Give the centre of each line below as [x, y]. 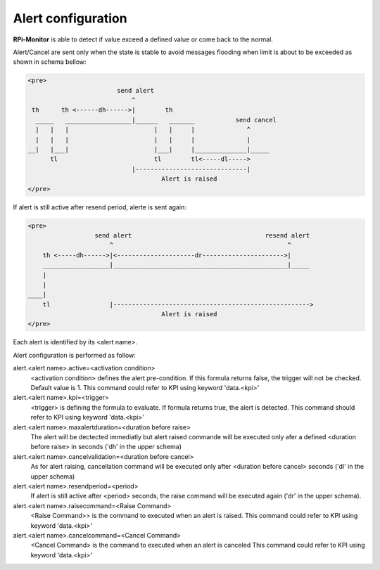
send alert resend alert [202, 235]
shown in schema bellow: [50, 62]
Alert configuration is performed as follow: [75, 355]
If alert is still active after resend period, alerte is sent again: [100, 207]
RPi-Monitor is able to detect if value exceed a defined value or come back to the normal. [143, 39]
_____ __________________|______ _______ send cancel [156, 120]
